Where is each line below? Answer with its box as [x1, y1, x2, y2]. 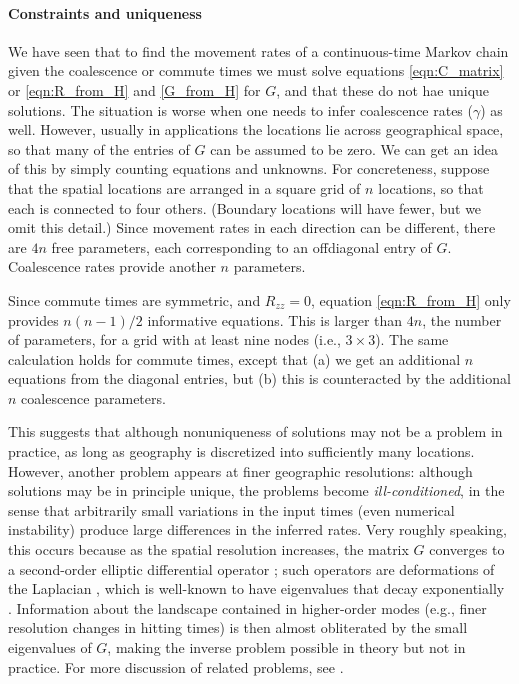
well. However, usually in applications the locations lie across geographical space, [8, 119, 504, 140]
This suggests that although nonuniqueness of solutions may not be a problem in [8, 421, 503, 442]
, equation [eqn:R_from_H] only [311, 289, 511, 310]
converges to [429, 539, 505, 560]
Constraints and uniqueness [8, 2, 202, 23]
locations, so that [378, 177, 484, 198]
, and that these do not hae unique [276, 79, 490, 100]
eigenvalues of [8, 637, 92, 658]
